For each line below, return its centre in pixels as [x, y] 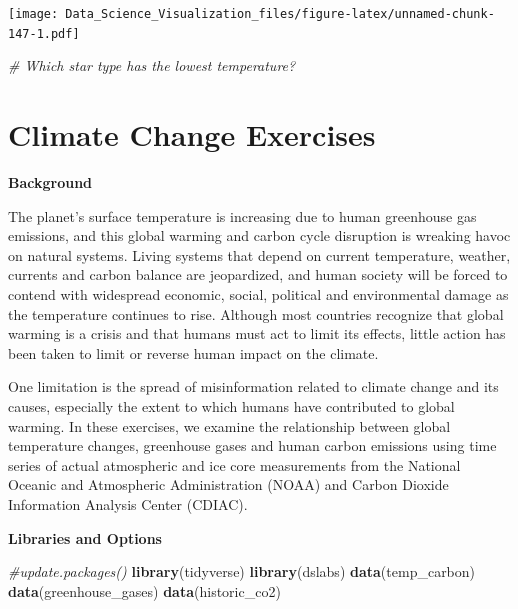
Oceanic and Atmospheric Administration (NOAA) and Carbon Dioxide [228, 484]
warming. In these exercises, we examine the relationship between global [229, 425]
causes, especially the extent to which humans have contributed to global [231, 405]
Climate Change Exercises [192, 134]
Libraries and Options [85, 537]
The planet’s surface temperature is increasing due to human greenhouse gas [242, 215]
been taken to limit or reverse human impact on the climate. [193, 352]
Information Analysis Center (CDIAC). [128, 503]
